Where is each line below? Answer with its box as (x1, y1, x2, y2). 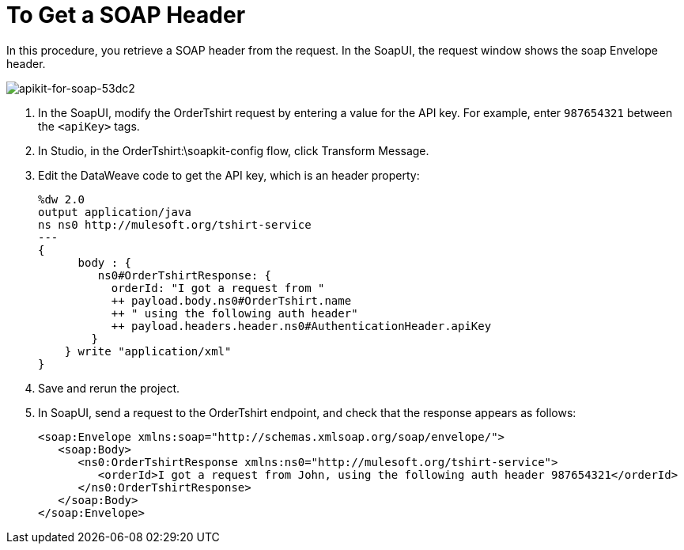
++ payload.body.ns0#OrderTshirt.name (111, 294, 352, 307)
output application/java (38, 205, 191, 218)
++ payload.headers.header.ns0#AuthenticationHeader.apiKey (111, 319, 492, 332)
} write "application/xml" (64, 344, 232, 358)
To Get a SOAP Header (6, 2, 246, 28)
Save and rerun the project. (38, 381, 180, 395)
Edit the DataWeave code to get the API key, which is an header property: (38, 168, 420, 182)
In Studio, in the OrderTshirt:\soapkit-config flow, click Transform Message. (38, 143, 429, 157)
